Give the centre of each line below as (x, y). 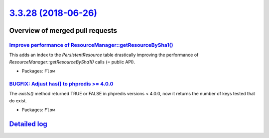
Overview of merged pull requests (63, 31)
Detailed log (28, 124)
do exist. (18, 101)
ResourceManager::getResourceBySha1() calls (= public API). (72, 62)
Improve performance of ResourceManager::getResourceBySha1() (91, 45)
